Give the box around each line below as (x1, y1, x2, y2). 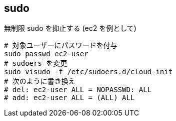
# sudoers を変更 (4, 59, 67, 68)
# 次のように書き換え (4, 77, 75, 86)
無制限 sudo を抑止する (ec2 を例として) (4, 24, 136, 33)
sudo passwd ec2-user (4, 50, 88, 58)
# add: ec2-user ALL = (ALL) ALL (4, 94, 135, 102)
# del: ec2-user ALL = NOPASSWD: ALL (4, 86, 152, 94)
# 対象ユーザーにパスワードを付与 (4, 41, 117, 50)
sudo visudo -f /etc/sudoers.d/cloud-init (4, 68, 173, 76)
